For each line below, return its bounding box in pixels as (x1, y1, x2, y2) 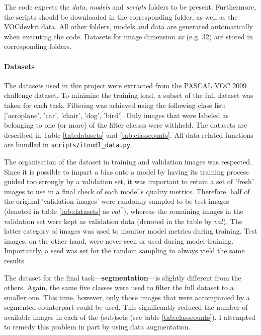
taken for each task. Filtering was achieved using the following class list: (4, 99, 226, 110)
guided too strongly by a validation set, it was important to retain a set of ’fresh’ (4, 176, 254, 187)
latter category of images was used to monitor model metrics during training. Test (4, 226, 257, 236)
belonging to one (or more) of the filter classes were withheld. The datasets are (4, 120, 247, 130)
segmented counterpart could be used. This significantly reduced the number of (4, 302, 248, 312)
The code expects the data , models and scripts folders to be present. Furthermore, (4, 2, 256, 12)
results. (4, 255, 26, 265)
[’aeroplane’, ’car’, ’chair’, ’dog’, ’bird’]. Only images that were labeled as (4, 109, 229, 120)
